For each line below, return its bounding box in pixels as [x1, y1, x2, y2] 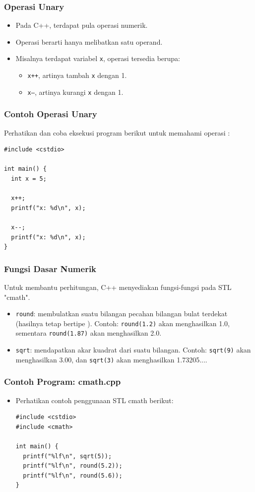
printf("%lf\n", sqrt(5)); [23, 452, 112, 460]
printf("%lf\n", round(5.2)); [23, 462, 123, 470]
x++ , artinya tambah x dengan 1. [27, 70, 127, 80]
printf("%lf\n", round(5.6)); [23, 472, 123, 479]
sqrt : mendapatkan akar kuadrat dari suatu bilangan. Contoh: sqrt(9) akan [15, 345, 251, 355]
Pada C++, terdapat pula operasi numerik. [15, 20, 148, 30]
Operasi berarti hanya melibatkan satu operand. [15, 36, 163, 47]
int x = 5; [11, 175, 47, 182]
